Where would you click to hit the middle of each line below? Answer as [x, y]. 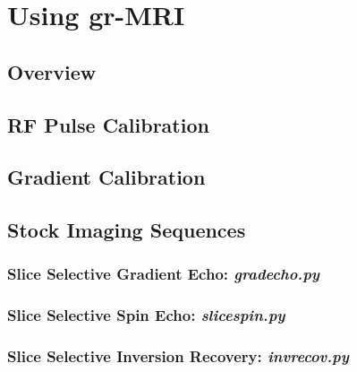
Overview [52, 71]
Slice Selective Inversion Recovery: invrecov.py [178, 356]
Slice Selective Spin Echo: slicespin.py [146, 315]
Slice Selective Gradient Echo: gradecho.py [164, 274]
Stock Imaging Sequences [127, 230]
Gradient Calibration [106, 177]
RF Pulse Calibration [108, 124]
